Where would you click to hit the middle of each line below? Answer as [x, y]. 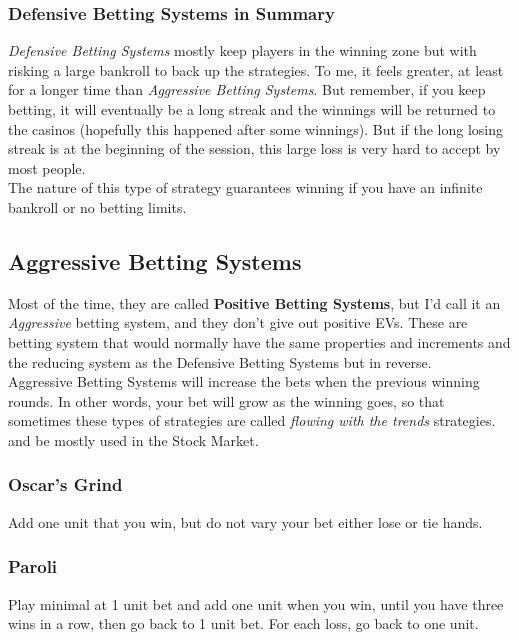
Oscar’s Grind [65, 484]
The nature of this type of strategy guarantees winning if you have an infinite [245, 187]
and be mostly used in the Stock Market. [133, 439]
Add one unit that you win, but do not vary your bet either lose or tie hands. [245, 521]
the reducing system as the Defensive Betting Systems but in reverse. [220, 361]
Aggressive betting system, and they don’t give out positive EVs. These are [238, 322]
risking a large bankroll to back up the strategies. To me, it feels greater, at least [256, 69]
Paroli [33, 566]
